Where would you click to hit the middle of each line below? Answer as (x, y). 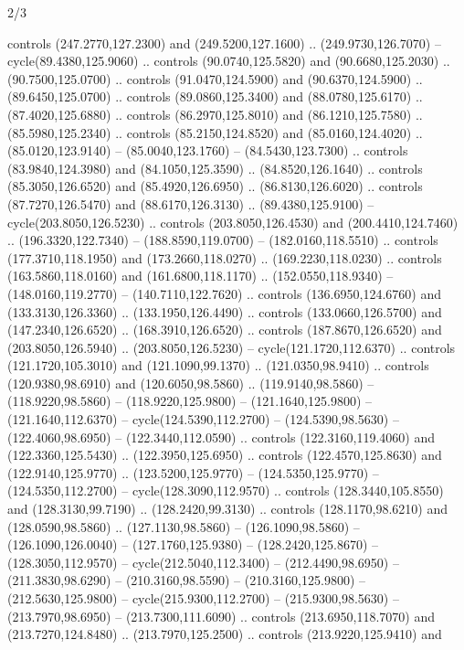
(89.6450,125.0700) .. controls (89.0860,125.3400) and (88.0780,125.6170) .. (215, 96)
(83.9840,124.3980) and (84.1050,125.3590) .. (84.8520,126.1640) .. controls (215, 168)
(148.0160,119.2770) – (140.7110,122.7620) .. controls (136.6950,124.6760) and (224, 293)
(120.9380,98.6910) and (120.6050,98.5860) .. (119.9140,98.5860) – (191, 383)
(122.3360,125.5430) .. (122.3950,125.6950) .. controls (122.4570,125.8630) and (225, 455)
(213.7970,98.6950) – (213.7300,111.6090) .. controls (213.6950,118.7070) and (221, 616)
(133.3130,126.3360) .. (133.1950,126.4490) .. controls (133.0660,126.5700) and (225, 311)
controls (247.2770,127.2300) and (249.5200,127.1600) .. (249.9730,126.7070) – (224, 43)
